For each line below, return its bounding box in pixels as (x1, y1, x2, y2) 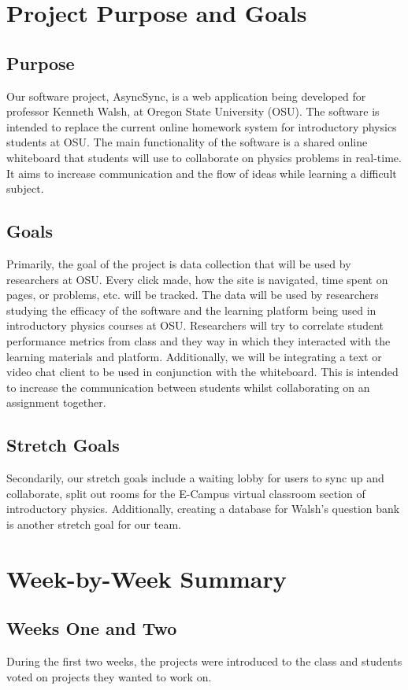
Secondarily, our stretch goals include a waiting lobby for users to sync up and (6, 470, 384, 486)
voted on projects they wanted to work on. (6, 668, 212, 684)
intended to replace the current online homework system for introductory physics (6, 118, 397, 135)
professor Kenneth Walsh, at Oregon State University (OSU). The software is (6, 103, 380, 120)
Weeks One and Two (6, 616, 177, 640)
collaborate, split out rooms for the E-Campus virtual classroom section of (6, 485, 365, 501)
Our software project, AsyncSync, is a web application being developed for (6, 87, 366, 104)
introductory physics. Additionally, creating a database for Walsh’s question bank (6, 500, 400, 517)
